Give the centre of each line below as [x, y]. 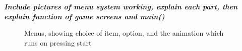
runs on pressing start [58, 42]
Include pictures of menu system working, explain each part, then [121, 6]
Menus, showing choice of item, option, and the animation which [124, 33]
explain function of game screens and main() [84, 16]
